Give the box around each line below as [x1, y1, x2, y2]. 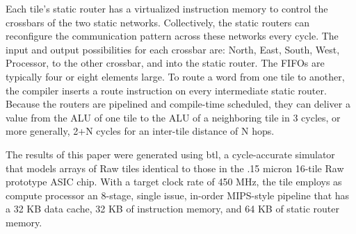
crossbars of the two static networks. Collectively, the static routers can [6, 15, 310, 29]
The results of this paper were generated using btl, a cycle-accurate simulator [6, 147, 335, 161]
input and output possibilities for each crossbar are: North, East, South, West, [6, 42, 340, 56]
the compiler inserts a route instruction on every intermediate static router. [6, 83, 327, 97]
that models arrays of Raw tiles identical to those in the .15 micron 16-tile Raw [6, 160, 344, 175]
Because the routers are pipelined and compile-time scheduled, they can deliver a [6, 97, 350, 111]
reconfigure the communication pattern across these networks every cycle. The [6, 28, 339, 43]
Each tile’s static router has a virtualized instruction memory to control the [6, 1, 328, 15]
